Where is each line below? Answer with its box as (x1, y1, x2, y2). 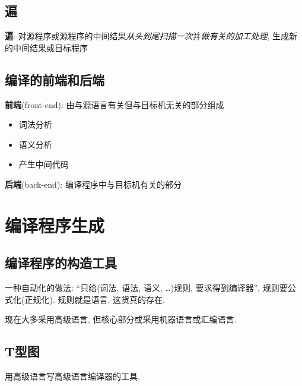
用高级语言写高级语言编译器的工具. (5, 370, 140, 382)
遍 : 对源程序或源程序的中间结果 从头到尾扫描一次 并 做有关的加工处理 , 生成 (5, 30, 290, 42)
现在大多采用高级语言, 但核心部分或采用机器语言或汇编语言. (5, 313, 237, 325)
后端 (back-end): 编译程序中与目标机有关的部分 (5, 178, 182, 190)
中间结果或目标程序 (12, 41, 88, 53)
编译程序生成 (5, 213, 105, 237)
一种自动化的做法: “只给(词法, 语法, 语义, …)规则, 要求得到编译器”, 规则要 (5, 281, 288, 294)
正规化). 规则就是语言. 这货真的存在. (24, 293, 165, 305)
